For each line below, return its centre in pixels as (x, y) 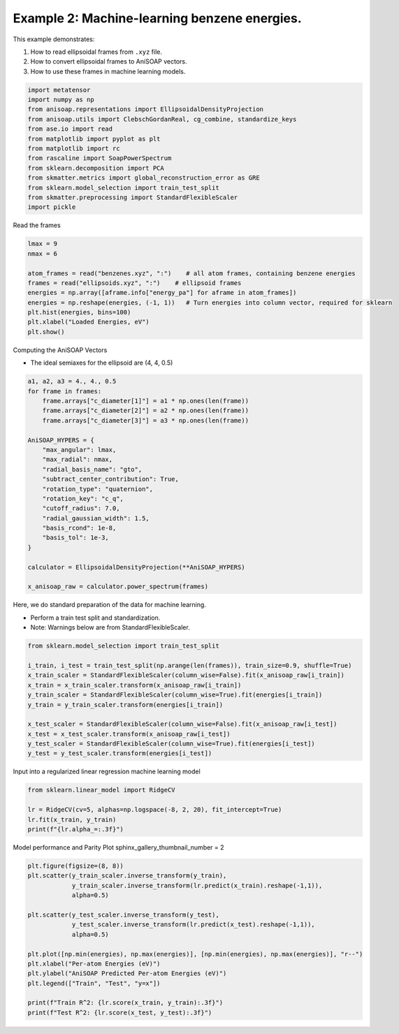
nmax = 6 (43, 254)
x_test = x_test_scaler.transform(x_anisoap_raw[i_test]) (129, 734)
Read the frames (37, 225)
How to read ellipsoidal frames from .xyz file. (96, 52)
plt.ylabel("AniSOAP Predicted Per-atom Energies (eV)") (127, 974)
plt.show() (46, 332)
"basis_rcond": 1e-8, (79, 528)
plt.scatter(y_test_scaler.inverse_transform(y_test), (123, 915)
